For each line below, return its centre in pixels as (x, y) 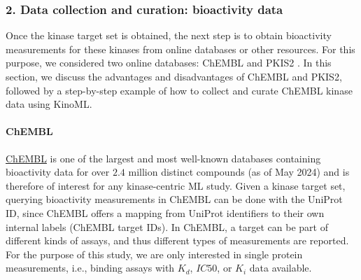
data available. (281, 268)
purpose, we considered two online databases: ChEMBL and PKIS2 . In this (169, 63)
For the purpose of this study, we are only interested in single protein (154, 254)
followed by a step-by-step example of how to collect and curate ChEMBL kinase (179, 90)
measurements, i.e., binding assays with (90, 268)
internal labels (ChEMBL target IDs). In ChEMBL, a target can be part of (167, 226)
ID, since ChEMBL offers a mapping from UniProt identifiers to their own (165, 212)
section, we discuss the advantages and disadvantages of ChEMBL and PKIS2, (174, 76)
